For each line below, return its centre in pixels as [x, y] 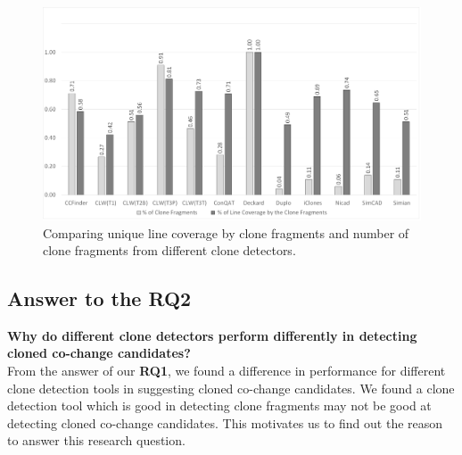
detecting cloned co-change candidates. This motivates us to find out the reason [225, 422]
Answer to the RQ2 [99, 298]
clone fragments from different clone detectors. [169, 250]
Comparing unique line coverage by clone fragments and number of [226, 232]
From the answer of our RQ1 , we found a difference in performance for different [227, 371]
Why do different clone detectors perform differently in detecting [212, 335]
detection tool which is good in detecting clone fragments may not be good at [219, 405]
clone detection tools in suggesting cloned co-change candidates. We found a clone [231, 388]
